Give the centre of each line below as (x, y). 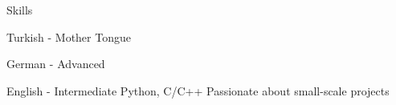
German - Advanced (56, 64)
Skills (20, 10)
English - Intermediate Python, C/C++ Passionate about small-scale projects (198, 90)
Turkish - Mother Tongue (69, 36)
